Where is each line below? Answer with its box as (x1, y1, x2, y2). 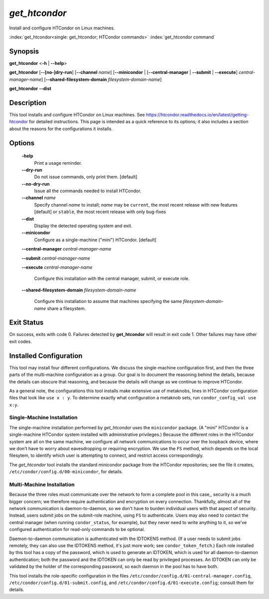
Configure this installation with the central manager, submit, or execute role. (34, 276, 190, 282)
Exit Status (9, 318, 44, 327)
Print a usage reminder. (34, 160, 82, 166)
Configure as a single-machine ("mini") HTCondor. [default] (34, 237, 157, 243)
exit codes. (9, 338, 32, 344)
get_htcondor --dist (9, 85, 52, 92)
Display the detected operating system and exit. (34, 223, 133, 229)
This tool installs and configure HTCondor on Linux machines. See (9, 111, 145, 117)
